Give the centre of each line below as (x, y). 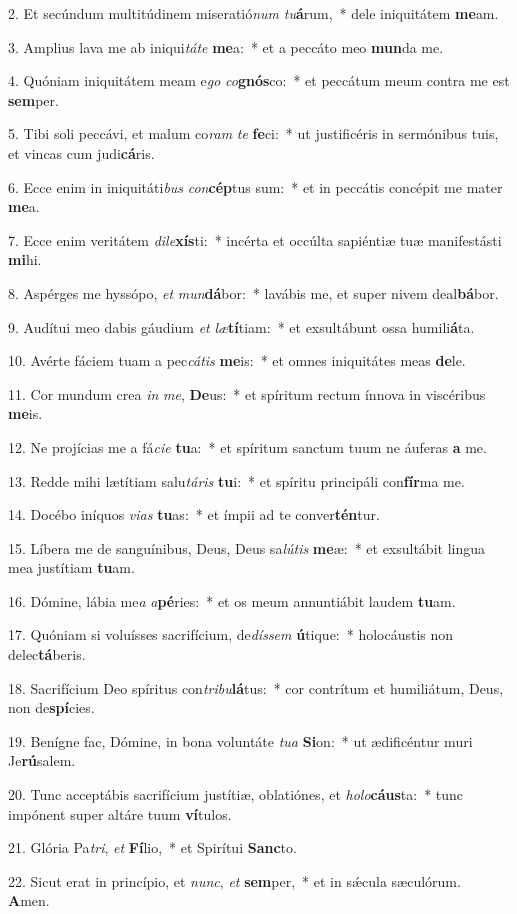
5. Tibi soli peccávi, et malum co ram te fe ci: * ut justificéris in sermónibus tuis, (253, 133)
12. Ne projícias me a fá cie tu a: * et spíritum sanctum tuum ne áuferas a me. (247, 446)
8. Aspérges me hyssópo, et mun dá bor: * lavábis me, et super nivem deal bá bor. (253, 292)
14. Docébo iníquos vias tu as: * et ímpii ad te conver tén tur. (194, 514)
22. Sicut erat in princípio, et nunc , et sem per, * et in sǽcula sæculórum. (234, 880)
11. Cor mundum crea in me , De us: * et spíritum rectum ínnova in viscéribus (247, 393)
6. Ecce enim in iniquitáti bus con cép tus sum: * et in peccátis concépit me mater (255, 186)
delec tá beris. (47, 654)
